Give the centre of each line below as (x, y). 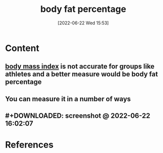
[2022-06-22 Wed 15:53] (83, 23)
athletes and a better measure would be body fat (81, 74)
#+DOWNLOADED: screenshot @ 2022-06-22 (78, 116)
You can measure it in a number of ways (68, 99)
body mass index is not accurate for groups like (80, 66)
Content (22, 48)
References (29, 145)
